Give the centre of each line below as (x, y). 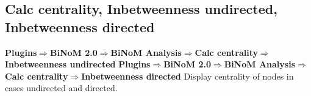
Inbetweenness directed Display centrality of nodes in (188, 76)
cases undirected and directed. (61, 88)
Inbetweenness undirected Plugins (78, 64)
